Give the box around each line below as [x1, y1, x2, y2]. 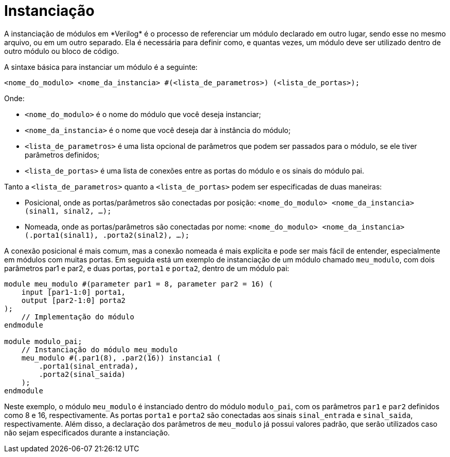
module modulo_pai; [4, 337, 82, 346]
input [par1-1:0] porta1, [21, 288, 126, 296]
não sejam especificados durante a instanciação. [4, 428, 170, 437]
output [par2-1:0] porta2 [21, 296, 126, 304]
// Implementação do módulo [21, 312, 134, 321]
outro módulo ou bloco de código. [4, 46, 119, 55]
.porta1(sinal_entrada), [39, 361, 139, 370]
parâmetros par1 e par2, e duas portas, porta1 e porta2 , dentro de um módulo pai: [4, 263, 290, 273]
